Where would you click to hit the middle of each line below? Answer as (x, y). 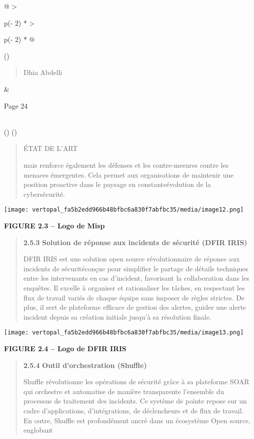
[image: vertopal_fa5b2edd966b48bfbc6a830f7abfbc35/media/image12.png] (124, 210)
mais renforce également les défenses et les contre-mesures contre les (126, 165)
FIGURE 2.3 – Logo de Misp (54, 225)
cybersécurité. (44, 194)
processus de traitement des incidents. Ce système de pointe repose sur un (135, 401)
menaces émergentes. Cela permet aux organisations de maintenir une (128, 174)
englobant (38, 430)
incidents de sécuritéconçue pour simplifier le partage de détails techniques (136, 268)
